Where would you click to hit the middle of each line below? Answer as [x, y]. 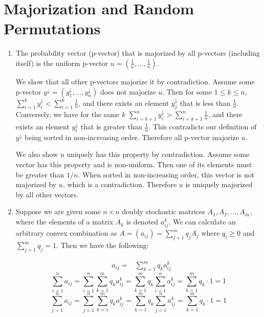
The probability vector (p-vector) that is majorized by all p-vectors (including [138, 53]
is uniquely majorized [219, 184]
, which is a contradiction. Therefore [120, 184]
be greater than [40, 174]
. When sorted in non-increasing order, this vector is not [166, 174]
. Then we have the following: [102, 245]
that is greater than [111, 127]
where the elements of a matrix [64, 222]
